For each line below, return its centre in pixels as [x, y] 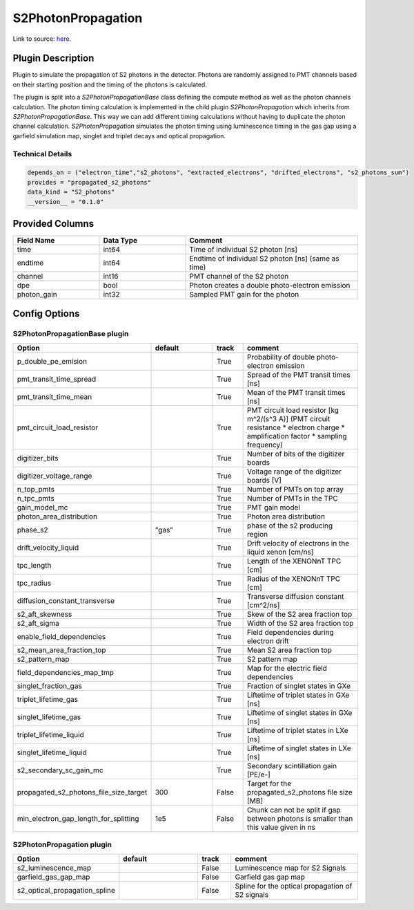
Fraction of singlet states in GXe [299, 686]
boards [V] [264, 480]
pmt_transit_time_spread [57, 379]
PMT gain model [273, 507]
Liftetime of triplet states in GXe [298, 695]
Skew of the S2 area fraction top [299, 614]
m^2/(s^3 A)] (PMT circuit [288, 418]
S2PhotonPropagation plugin [62, 845]
